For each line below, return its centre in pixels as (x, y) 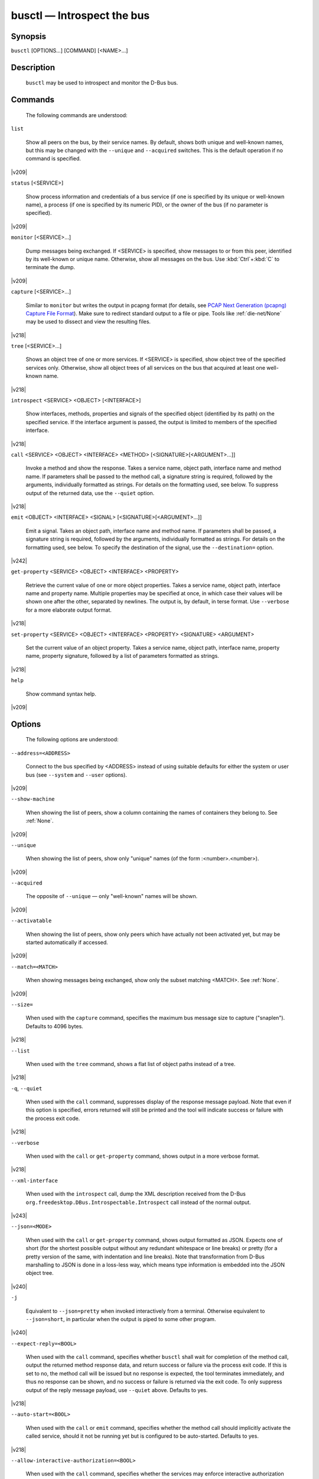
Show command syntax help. (61, 694)
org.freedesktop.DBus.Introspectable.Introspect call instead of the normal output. (138, 1202)
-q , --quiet (27, 1088)
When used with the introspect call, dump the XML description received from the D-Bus (136, 1194)
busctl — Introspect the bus (80, 15)
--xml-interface (35, 1181)
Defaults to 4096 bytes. (55, 1026)
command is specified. (53, 159)
